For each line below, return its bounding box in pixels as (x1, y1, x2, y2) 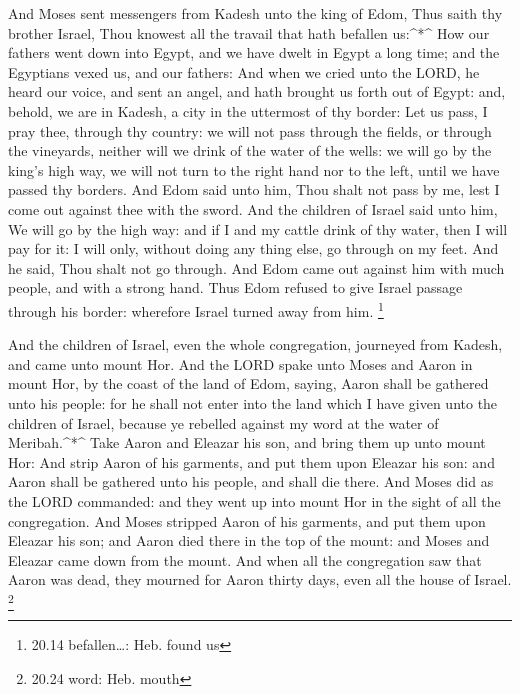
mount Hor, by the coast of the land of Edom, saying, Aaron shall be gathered (8, 373, 489, 394)
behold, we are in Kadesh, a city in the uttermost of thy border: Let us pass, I (8, 100, 488, 121)
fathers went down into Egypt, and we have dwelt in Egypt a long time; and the (8, 42, 500, 63)
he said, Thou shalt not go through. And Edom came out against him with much (8, 257, 505, 278)
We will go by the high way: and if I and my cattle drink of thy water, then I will (8, 218, 508, 239)
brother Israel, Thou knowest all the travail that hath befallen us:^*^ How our (8, 22, 490, 43)
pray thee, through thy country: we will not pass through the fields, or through (8, 120, 492, 141)
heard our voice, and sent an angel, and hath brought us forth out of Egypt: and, (8, 81, 506, 102)
